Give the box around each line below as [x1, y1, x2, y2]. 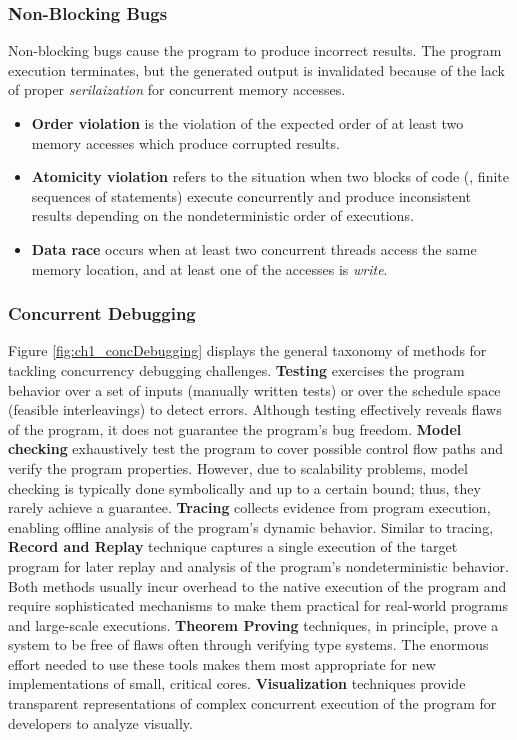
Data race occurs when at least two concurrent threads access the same [31, 238, 477, 259]
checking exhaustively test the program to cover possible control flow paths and [8, 438, 504, 459]
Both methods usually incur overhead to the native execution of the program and [8, 575, 507, 596]
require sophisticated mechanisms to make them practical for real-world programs [8, 595, 508, 616]
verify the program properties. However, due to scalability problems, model [8, 457, 468, 478]
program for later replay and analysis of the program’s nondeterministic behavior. [8, 555, 509, 576]
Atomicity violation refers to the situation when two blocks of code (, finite [31, 166, 509, 187]
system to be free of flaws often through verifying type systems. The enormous [8, 634, 489, 655]
